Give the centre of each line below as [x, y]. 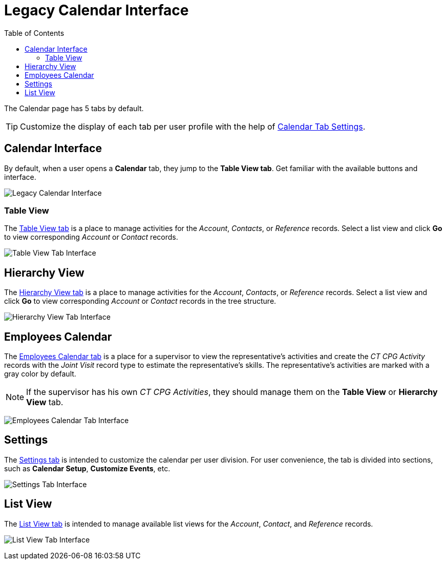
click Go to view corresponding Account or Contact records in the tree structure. [140, 301]
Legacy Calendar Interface [97, 10]
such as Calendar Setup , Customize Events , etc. [87, 468]
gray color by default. [40, 374]
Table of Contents [34, 33]
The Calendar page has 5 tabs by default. [74, 108]
